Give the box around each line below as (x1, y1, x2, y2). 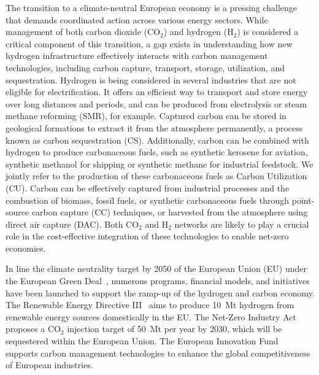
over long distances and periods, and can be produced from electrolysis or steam (6, 97, 307, 110)
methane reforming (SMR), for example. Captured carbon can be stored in (6, 109, 286, 122)
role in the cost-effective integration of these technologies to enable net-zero (6, 230, 289, 242)
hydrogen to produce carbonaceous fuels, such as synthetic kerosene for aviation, (6, 145, 308, 158)
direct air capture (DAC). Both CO (6, 217, 139, 230)
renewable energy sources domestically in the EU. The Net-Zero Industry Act (6, 310, 296, 323)
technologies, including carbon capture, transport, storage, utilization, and (6, 61, 285, 74)
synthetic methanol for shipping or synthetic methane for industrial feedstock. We (6, 157, 313, 170)
